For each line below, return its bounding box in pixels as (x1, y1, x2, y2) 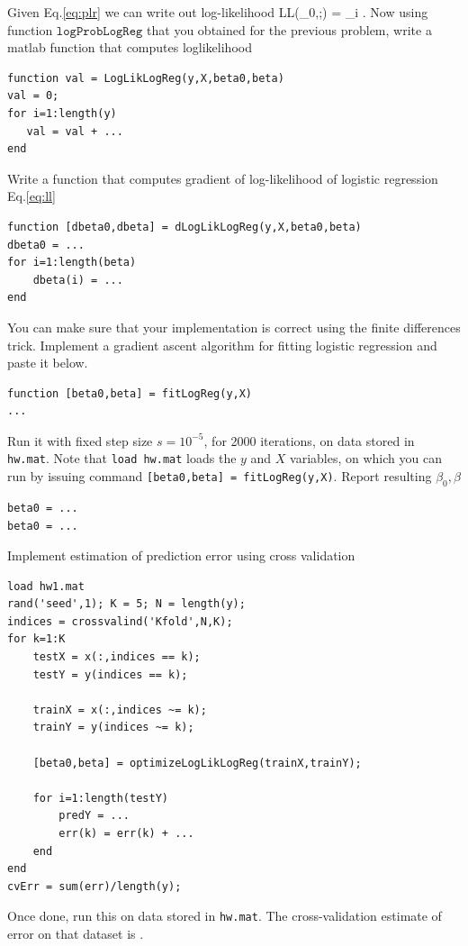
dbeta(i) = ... (32, 273, 123, 287)
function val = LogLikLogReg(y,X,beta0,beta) (7, 71, 284, 85)
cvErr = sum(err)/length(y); (7, 879, 182, 893)
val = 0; (7, 89, 59, 103)
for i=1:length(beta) (7, 256, 137, 269)
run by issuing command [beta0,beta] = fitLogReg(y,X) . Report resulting (7, 467, 432, 486)
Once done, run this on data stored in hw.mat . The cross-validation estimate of (7, 906, 442, 925)
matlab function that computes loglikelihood (7, 38, 252, 57)
